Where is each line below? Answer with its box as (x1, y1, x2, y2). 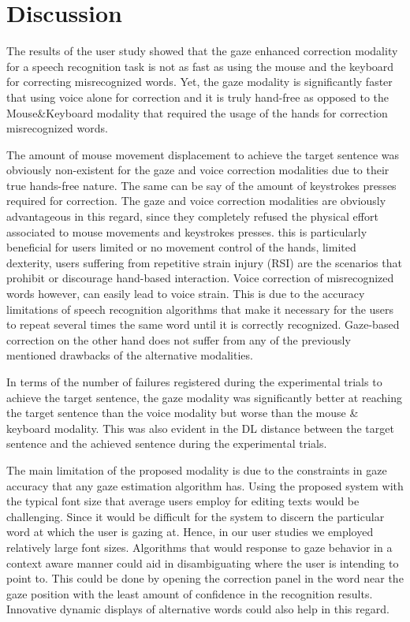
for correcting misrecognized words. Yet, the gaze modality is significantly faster (6, 73, 393, 90)
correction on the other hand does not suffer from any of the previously (6, 331, 351, 348)
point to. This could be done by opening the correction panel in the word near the (6, 570, 404, 587)
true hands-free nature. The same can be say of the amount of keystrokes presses (6, 177, 397, 193)
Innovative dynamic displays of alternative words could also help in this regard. (6, 601, 389, 617)
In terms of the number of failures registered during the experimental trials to (6, 374, 382, 389)
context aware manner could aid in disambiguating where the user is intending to (6, 554, 399, 571)
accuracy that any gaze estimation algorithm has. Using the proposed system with (6, 477, 404, 494)
